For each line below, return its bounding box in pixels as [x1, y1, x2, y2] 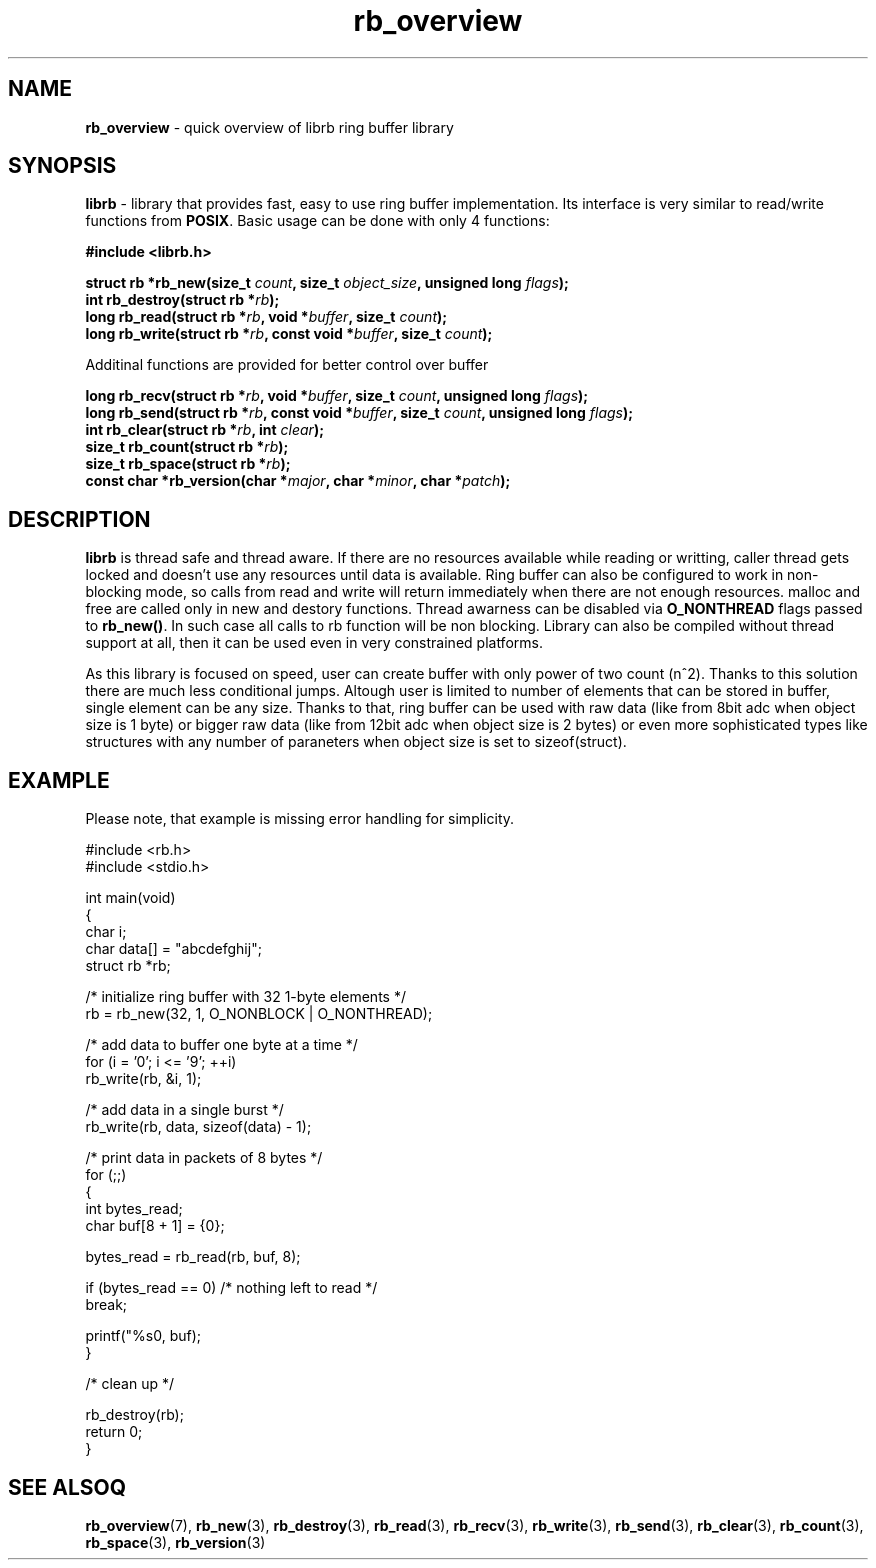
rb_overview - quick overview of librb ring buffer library [85, 118, 454, 136]
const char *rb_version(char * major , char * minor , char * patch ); [85, 472, 511, 490]
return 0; [85, 1423, 143, 1441]
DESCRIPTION [8, 506, 151, 532]
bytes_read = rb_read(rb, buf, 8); [85, 1248, 301, 1266]
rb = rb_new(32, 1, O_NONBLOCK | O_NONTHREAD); [85, 1005, 433, 1023]
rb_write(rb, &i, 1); [85, 1070, 202, 1088]
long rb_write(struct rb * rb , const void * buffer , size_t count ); [85, 325, 493, 343]
